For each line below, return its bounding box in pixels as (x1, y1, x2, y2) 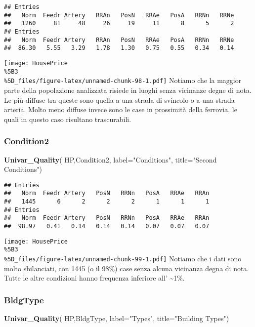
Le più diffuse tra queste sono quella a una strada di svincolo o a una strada (4, 94, 235, 105)
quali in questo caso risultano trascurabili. (4, 114, 131, 124)
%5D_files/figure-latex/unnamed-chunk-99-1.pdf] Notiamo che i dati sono (4, 253, 242, 263)
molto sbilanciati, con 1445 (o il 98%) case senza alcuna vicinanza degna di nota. (4, 263, 249, 273)
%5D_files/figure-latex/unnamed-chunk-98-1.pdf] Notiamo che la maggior (4, 75, 242, 85)
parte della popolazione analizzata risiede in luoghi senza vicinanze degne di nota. (4, 84, 252, 95)
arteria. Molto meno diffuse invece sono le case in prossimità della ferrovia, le (4, 104, 237, 115)
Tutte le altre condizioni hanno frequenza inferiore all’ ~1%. (4, 273, 185, 283)
